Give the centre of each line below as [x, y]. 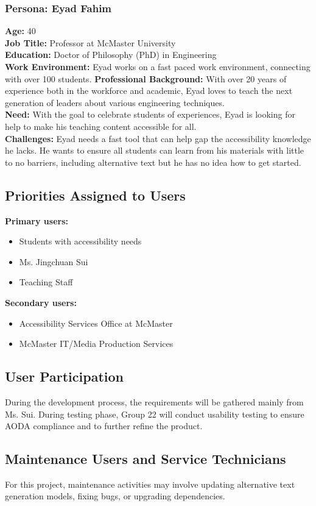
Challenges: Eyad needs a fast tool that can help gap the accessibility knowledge [158, 138]
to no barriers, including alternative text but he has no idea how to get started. [153, 162]
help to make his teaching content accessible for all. [101, 126]
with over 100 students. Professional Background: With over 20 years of [146, 78]
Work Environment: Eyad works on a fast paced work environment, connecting [158, 66]
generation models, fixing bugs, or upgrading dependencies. [115, 496]
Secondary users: [41, 302]
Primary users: [37, 220]
